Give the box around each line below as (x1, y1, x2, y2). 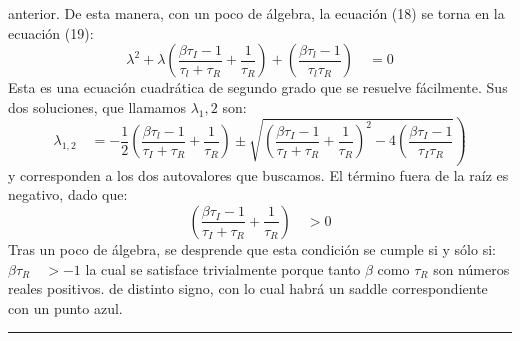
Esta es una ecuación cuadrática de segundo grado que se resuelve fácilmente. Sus (8, 77, 508, 98)
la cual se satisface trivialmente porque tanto (85, 258, 361, 279)
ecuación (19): (8, 22, 94, 43)
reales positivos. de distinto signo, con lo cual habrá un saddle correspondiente (8, 278, 488, 299)
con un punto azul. (8, 297, 123, 318)
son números (433, 258, 510, 279)
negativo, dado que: (8, 184, 128, 205)
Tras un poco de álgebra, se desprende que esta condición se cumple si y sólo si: (8, 238, 496, 259)
